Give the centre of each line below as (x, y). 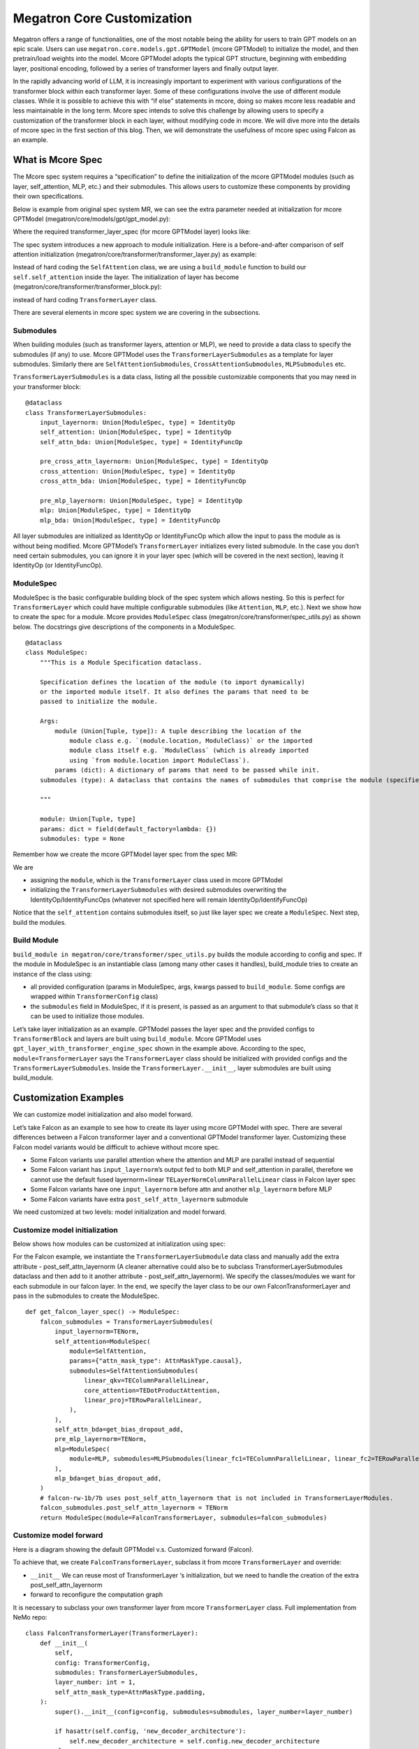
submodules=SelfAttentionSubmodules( (134, 1371)
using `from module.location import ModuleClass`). (160, 760)
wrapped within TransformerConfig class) (94, 996)
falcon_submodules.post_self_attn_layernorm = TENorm (134, 1508)
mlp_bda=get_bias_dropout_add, (108, 1479)
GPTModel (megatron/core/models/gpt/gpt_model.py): (92, 219)
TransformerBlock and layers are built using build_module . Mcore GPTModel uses (137, 1038)
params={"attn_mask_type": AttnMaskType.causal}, (156, 1361)
